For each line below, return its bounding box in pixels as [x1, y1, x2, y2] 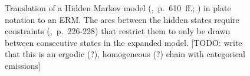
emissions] [5, 59, 41, 71]
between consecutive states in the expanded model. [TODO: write [5, 36, 242, 48]
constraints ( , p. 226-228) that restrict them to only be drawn [5, 25, 231, 37]
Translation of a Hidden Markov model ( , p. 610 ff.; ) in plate [5, 2, 231, 14]
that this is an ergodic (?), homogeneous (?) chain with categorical [5, 48, 245, 60]
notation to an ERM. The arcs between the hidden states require [5, 13, 239, 25]
